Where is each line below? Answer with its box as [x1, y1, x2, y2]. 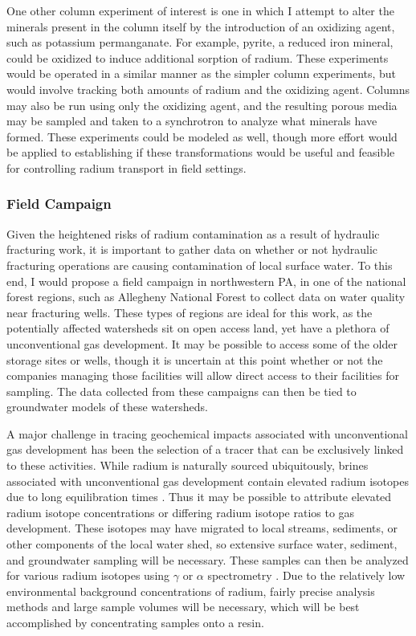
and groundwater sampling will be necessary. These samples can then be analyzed [6, 551, 409, 568]
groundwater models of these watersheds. [6, 398, 208, 415]
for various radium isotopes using [6, 567, 170, 584]
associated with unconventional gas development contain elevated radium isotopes [6, 472, 409, 489]
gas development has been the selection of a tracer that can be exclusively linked [6, 441, 404, 458]
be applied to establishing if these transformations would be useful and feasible [6, 144, 395, 161]
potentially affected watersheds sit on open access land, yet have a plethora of [6, 320, 389, 336]
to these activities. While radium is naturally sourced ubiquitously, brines [6, 457, 369, 474]
